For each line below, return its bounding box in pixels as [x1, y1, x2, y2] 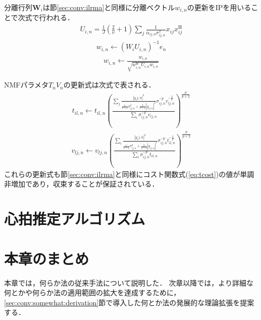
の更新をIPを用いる [187, 2, 251, 12]
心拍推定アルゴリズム [4, 208, 145, 229]
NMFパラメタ [4, 79, 49, 90]
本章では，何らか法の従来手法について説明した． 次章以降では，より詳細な [4, 277, 253, 288]
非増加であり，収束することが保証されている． [4, 178, 159, 189]
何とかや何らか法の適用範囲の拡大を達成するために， [4, 287, 181, 298]
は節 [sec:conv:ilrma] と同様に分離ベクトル [42, 2, 175, 12]
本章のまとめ [4, 248, 89, 268]
